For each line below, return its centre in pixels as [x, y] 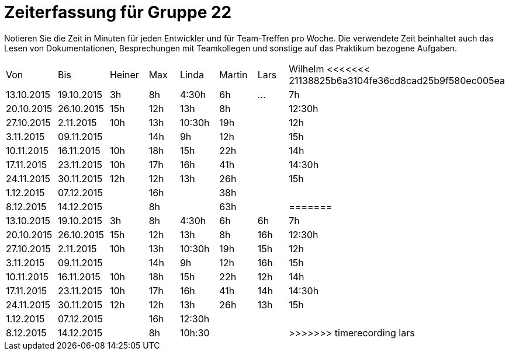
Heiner [124, 74]
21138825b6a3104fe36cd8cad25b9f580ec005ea [397, 80]
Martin [233, 74]
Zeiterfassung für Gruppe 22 [118, 12]
